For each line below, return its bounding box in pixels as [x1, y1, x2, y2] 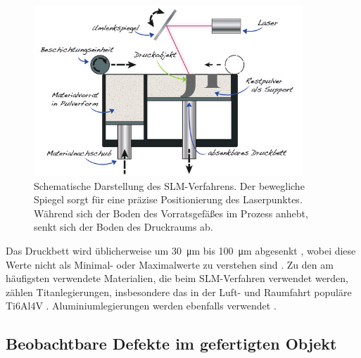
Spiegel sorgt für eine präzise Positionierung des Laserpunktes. [34, 192, 303, 207]
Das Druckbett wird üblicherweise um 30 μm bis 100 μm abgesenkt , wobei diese [6, 243, 356, 257]
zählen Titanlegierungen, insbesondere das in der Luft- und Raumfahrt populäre [6, 284, 352, 299]
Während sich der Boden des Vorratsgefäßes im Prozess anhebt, [34, 205, 308, 220]
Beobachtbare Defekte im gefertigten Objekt [6, 333, 337, 354]
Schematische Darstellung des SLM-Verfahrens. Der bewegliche [34, 178, 305, 193]
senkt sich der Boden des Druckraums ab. [34, 219, 213, 234]
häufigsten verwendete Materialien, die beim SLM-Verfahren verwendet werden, [6, 271, 349, 286]
